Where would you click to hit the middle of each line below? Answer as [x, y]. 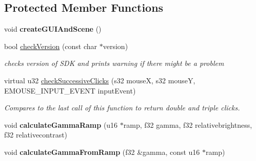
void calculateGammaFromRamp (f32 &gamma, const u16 [102, 152]
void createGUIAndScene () [53, 29]
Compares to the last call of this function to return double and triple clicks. [122, 108]
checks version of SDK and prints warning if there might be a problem [114, 63]
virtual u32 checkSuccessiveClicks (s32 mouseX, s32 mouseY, [100, 80]
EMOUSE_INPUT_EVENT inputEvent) [70, 90]
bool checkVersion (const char [51, 46]
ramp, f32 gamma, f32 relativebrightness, [188, 124]
